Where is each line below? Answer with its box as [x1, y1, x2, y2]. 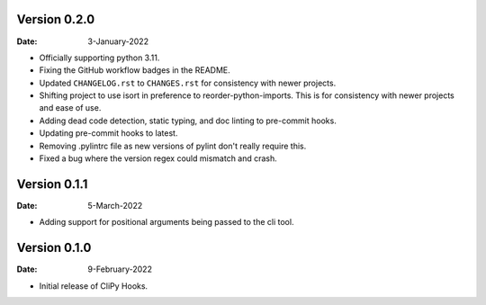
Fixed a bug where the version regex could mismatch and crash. [39, 153, 278, 164]
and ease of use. [39, 103, 102, 113]
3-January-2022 [87, 36, 148, 47]
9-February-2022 [87, 264, 153, 274]
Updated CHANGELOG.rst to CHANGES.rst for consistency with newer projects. [39, 77, 337, 88]
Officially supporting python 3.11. [39, 52, 160, 63]
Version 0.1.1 [16, 176, 88, 192]
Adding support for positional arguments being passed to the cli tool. [39, 217, 294, 228]
